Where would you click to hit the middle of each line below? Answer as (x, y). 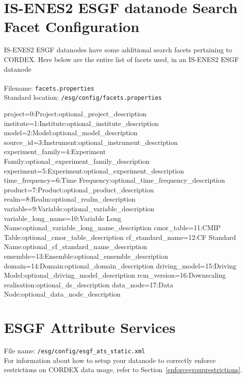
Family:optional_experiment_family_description (77, 161)
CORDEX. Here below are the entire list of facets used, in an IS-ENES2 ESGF (122, 59)
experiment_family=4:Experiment (55, 151)
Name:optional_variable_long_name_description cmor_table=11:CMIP (112, 228)
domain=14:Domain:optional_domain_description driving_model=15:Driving (120, 265)
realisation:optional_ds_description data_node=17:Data (89, 284)
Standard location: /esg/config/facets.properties (83, 97)
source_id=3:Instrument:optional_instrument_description (91, 142)
